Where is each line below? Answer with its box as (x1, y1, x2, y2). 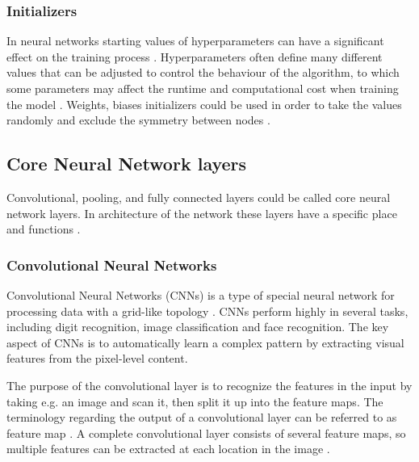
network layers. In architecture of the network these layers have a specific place (6, 204, 397, 221)
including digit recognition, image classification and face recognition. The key (6, 318, 389, 335)
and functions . (6, 220, 81, 237)
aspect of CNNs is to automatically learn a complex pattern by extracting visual (6, 334, 404, 351)
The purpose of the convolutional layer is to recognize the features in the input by (6, 376, 413, 393)
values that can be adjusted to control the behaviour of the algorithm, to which (6, 64, 400, 81)
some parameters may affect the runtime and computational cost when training (6, 80, 399, 96)
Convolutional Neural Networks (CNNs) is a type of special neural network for (6, 286, 395, 303)
